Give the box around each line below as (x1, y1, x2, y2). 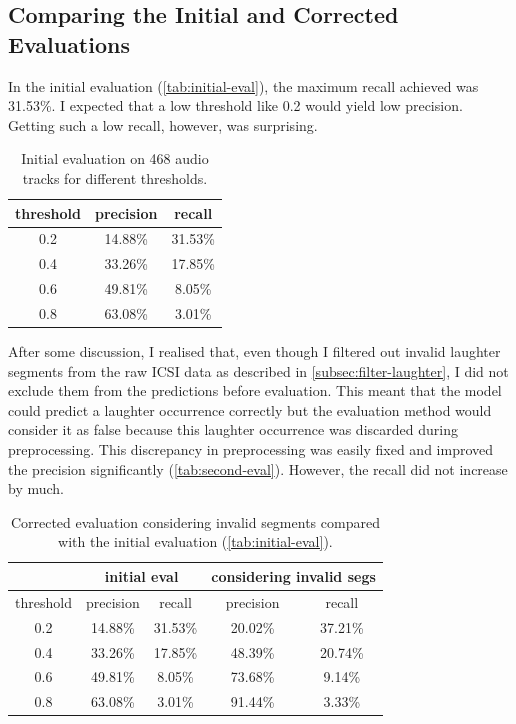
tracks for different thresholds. (22, 167, 208, 188)
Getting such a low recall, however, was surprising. (8, 114, 318, 135)
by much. (8, 478, 64, 499)
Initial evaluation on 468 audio (21, 148, 209, 169)
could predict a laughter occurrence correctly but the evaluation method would (8, 399, 492, 420)
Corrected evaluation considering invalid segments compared (10, 511, 380, 532)
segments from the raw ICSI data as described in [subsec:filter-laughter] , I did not (8, 360, 509, 381)
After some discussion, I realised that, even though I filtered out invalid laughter (8, 341, 501, 362)
